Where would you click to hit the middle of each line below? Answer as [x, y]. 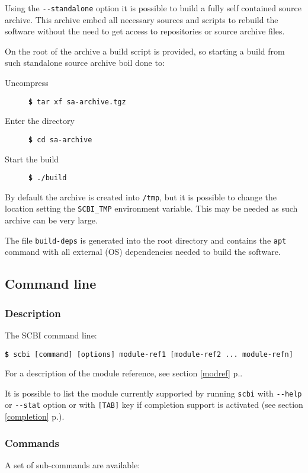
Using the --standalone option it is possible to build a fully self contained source [153, 8]
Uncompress [27, 83]
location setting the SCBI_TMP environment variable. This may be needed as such [151, 208]
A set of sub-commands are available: [73, 464]
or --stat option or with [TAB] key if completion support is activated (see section [154, 405]
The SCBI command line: [51, 335]
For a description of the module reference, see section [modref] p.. [124, 373]
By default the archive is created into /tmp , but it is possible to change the [141, 196]
